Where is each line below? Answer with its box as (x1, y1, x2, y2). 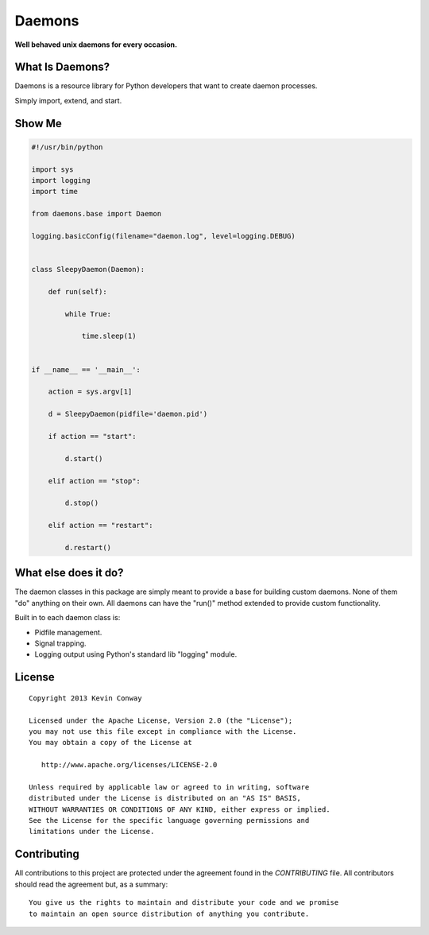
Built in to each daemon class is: (14, 613, 121, 623)
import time (31, 187, 79, 196)
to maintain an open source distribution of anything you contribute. (29, 909, 310, 918)
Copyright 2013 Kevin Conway (29, 693, 142, 703)
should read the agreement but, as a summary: (14, 879, 168, 889)
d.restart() (64, 543, 111, 552)
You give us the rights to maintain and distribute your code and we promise (29, 898, 339, 907)
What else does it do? (14, 566, 124, 580)
